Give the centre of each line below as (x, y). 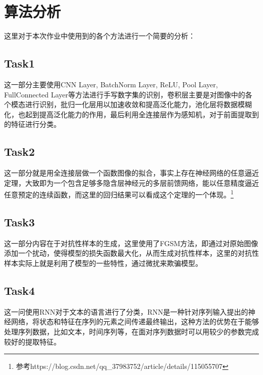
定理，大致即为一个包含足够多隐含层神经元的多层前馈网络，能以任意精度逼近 (131, 182)
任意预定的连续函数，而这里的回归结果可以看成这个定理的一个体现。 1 (119, 194)
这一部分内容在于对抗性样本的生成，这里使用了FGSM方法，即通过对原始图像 (131, 243)
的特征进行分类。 (32, 124)
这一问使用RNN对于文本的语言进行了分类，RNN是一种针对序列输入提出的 (126, 311)
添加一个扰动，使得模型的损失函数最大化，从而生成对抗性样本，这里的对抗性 (131, 253)
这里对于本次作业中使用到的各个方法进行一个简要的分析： (100, 36)
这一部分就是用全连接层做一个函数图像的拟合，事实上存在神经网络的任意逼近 (131, 173)
